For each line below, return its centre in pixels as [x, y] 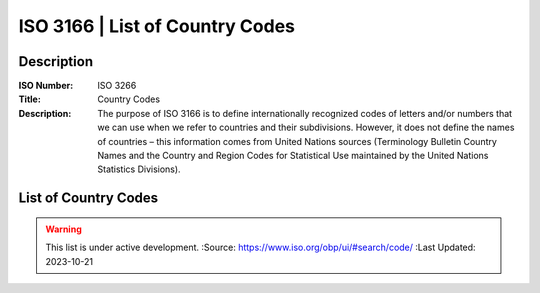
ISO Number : [46, 86]
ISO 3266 [117, 86]
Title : [30, 99]
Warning [63, 229]
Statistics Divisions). [139, 169]
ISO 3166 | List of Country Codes [156, 26]
